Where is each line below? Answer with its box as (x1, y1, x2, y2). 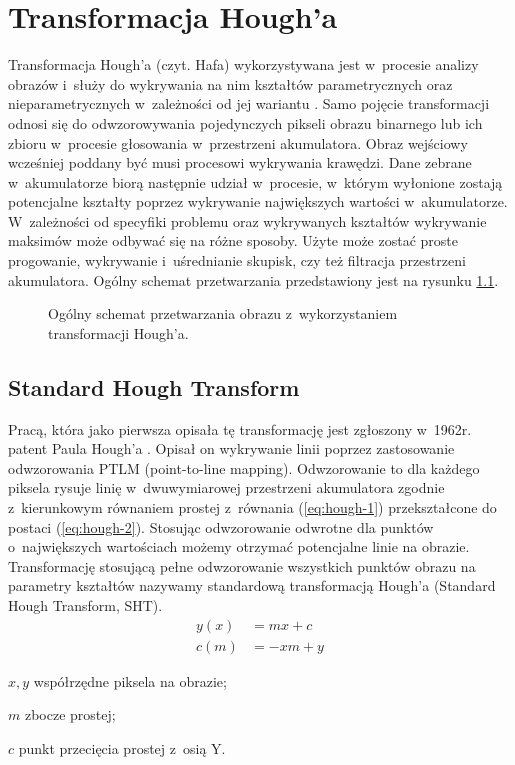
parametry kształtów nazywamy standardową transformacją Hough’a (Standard (8, 575, 496, 596)
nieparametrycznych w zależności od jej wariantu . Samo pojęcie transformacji (8, 93, 490, 114)
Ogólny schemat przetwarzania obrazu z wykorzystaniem (48, 303, 398, 324)
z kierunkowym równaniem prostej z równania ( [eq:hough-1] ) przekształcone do (8, 497, 497, 518)
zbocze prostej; (24, 704, 116, 725)
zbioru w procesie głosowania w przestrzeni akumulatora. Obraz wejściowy (8, 132, 468, 153)
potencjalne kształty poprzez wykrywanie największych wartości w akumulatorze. (8, 191, 508, 212)
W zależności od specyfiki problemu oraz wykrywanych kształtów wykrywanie (8, 210, 487, 231)
